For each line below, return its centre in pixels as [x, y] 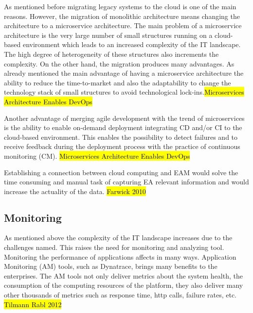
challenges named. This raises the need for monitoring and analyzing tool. [114, 247]
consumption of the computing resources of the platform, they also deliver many [124, 285]
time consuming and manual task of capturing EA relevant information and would [126, 182]
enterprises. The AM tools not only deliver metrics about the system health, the [123, 275]
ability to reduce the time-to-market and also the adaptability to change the [117, 82]
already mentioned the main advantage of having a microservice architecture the [124, 73]
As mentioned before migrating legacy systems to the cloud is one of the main [120, 6]
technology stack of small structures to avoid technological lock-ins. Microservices [124, 92]
